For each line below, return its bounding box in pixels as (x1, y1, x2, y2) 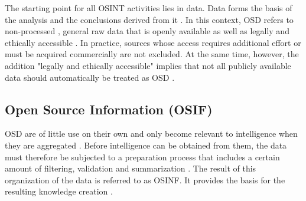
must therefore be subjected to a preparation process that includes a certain (5, 150, 280, 163)
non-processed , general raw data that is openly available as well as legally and (5, 25, 289, 37)
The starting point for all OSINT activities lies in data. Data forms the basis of (5, 2, 292, 14)
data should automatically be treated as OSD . (5, 71, 175, 83)
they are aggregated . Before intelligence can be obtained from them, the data (5, 139, 287, 151)
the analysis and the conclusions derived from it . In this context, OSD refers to (5, 13, 294, 25)
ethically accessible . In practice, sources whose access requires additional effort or (5, 36, 301, 48)
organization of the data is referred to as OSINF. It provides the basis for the (5, 173, 285, 186)
